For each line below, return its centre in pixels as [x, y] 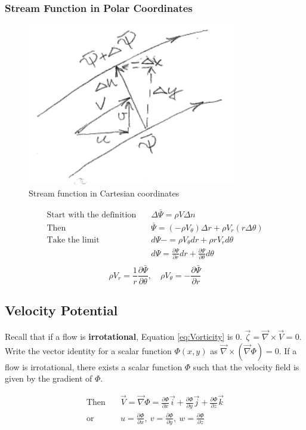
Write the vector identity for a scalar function [88, 350]
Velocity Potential [61, 310]
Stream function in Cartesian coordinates [104, 193]
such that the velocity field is [246, 366]
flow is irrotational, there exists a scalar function [94, 366]
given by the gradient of [49, 378]
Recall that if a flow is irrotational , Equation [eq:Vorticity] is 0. [123, 336]
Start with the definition [92, 215]
